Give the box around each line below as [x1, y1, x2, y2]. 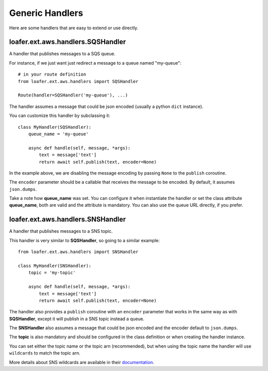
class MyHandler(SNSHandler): [18, 263, 92, 269]
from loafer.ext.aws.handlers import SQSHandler [18, 79, 138, 84]
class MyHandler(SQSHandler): [18, 124, 92, 130]
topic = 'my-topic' [28, 270, 76, 276]
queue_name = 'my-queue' [28, 131, 89, 137]
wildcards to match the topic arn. [9, 350, 80, 356]
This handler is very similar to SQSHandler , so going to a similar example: [9, 237, 160, 243]
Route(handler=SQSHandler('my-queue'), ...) [18, 93, 129, 98]
